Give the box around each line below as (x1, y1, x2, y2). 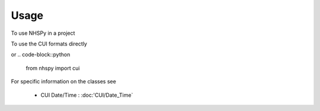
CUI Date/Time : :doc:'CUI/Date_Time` (40, 92, 133, 99)
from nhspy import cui (25, 64, 80, 71)
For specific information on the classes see (11, 78, 117, 85)
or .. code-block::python (11, 51, 71, 58)
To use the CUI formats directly (11, 40, 87, 47)
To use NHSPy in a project (11, 30, 75, 37)
